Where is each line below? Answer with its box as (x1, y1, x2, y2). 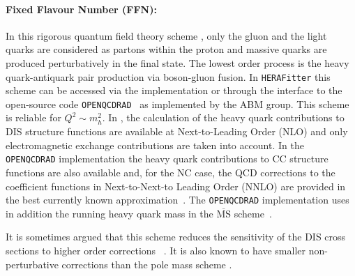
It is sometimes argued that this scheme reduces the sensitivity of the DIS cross (6, 229, 346, 244)
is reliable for (6, 110, 61, 125)
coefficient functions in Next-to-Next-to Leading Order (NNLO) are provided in (6, 178, 346, 193)
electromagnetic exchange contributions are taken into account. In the (6, 137, 304, 152)
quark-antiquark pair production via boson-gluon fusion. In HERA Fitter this (6, 69, 331, 84)
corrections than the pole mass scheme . (61, 256, 232, 271)
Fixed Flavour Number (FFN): (6, 1, 157, 16)
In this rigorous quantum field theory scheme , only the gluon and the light (6, 28, 327, 43)
